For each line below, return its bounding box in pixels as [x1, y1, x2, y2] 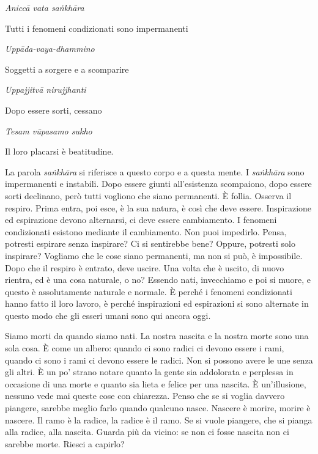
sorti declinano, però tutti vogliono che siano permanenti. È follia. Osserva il [5, 189, 292, 202]
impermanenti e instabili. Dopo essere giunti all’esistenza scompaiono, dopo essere [5, 177, 312, 190]
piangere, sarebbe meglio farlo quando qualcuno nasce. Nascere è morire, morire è [5, 401, 311, 414]
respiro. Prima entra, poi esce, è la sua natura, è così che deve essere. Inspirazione [5, 201, 312, 214]
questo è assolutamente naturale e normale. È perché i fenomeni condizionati [5, 285, 292, 298]
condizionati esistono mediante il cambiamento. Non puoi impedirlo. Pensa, [5, 225, 287, 238]
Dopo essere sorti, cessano [5, 103, 102, 116]
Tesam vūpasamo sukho [5, 124, 92, 137]
